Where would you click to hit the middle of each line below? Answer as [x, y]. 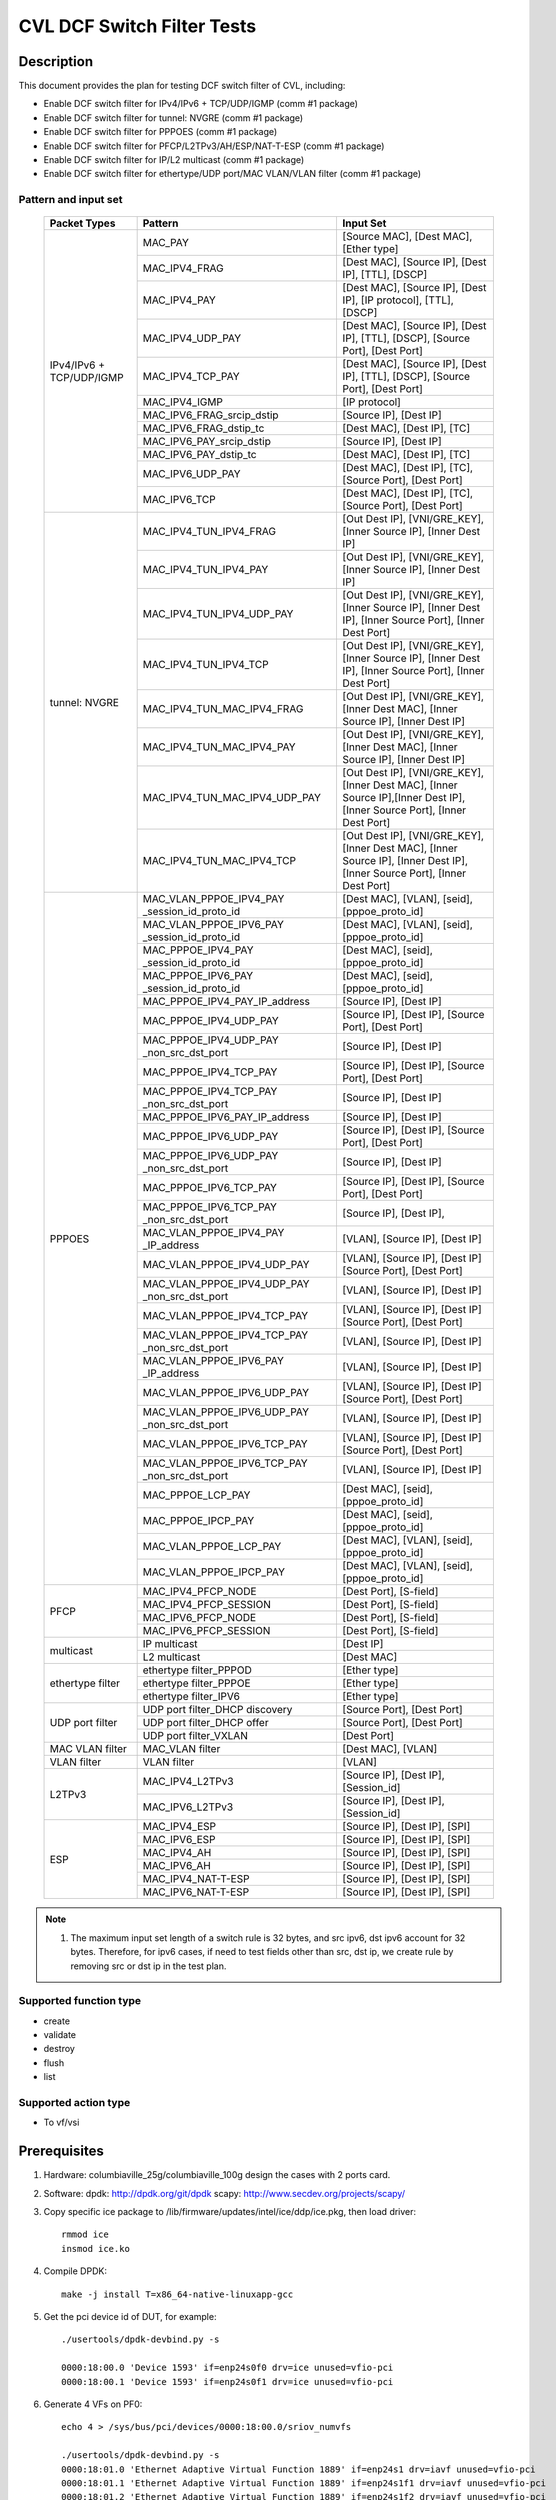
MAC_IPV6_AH [177, 1866]
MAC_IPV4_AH [177, 1853]
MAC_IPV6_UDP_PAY [191, 474]
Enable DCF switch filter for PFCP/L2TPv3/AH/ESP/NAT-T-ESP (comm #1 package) [214, 146]
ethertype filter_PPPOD [197, 1670]
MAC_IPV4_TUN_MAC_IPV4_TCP [219, 861]
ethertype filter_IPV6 [191, 1697]
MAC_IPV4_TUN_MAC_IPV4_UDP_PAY [232, 798]
